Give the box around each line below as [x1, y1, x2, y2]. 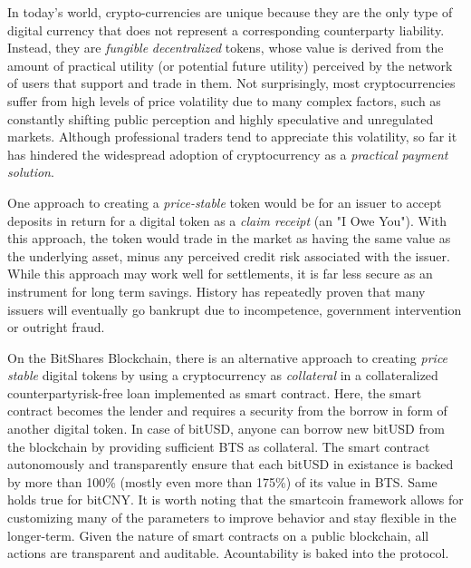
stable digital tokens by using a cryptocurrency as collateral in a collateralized [7, 366, 438, 385]
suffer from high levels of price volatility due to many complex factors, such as [7, 91, 441, 110]
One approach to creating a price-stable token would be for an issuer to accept [7, 192, 442, 211]
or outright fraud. [7, 318, 105, 337]
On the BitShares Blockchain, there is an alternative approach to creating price [7, 348, 448, 367]
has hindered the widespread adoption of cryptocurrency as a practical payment [7, 144, 448, 163]
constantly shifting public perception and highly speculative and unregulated [7, 109, 434, 128]
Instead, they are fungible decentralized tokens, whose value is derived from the [7, 38, 444, 57]
